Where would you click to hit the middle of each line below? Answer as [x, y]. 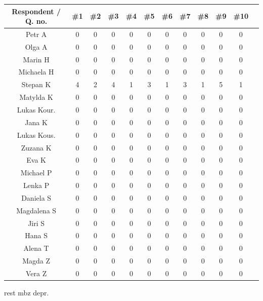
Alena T [36, 248]
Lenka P [36, 185]
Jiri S [36, 223]
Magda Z [36, 261]
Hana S [36, 235]
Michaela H [36, 72]
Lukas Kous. [36, 135]
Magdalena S [36, 210]
